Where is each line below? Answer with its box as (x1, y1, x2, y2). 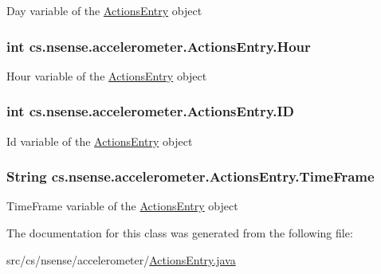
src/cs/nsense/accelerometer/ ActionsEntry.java (6, 251, 236, 268)
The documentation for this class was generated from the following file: (6, 225, 353, 241)
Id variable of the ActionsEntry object (6, 132, 193, 149)
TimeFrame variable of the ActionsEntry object (6, 198, 238, 214)
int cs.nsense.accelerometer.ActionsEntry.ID (6, 101, 295, 121)
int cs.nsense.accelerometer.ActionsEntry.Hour (6, 36, 311, 56)
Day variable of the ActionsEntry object (6, 2, 202, 18)
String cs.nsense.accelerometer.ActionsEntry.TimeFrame (6, 166, 375, 186)
